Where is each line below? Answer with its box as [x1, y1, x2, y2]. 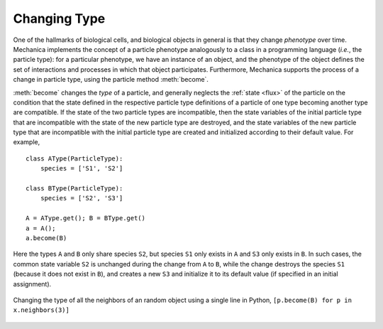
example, [13, 138, 40, 146]
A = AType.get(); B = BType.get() [26, 214, 145, 222]
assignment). [13, 279, 52, 288]
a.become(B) [26, 234, 67, 242]
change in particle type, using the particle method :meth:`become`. [13, 75, 209, 84]
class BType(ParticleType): [26, 185, 123, 193]
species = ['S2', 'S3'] [40, 194, 123, 203]
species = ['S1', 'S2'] [40, 164, 123, 173]
